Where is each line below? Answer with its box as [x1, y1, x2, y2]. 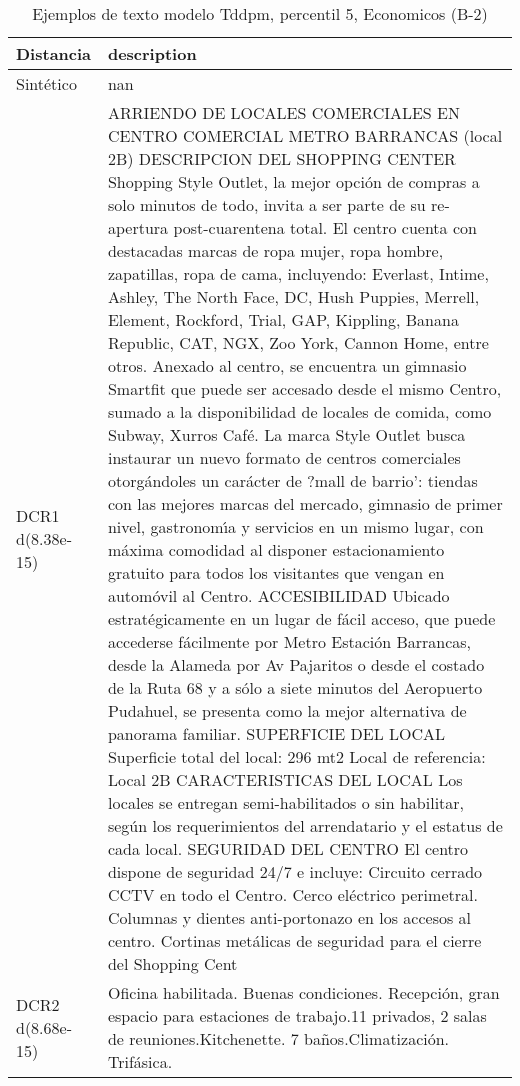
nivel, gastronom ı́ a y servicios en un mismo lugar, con [107, 515, 484, 538]
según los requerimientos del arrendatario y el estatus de [107, 814, 503, 837]
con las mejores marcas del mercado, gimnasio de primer [107, 492, 503, 515]
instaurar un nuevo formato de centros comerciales [107, 446, 461, 469]
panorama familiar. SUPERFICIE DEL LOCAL [107, 722, 445, 745]
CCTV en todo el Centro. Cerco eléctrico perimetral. [107, 883, 478, 906]
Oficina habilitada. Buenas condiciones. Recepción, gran [107, 981, 500, 1004]
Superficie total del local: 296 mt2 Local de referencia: [107, 745, 486, 768]
